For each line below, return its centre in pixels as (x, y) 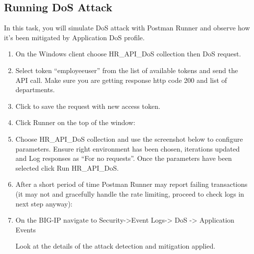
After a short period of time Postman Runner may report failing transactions (131, 184)
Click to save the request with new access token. (88, 106)
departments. (35, 89)
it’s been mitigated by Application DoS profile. (74, 37)
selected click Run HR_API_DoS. (67, 167)
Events (25, 229)
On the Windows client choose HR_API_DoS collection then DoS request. (128, 54)
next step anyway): (44, 203)
